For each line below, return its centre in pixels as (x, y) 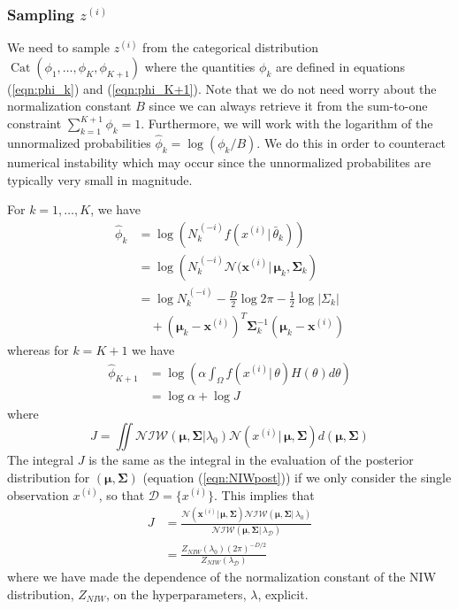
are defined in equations (340, 66)
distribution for (49, 477)
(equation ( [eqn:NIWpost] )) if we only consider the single (297, 477)
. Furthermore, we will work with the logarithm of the (287, 123)
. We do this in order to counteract (351, 143)
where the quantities (200, 66)
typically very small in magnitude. (100, 179)
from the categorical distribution (231, 47)
